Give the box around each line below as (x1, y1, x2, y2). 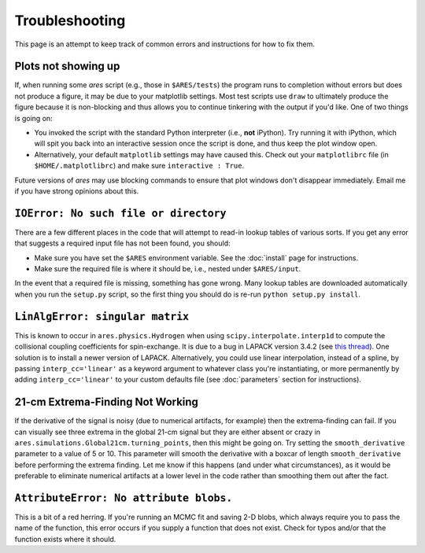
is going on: (14, 113, 53, 123)
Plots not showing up (14, 60, 120, 73)
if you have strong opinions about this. (14, 186, 139, 196)
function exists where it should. (14, 534, 116, 544)
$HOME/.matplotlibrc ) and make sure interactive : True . (34, 161, 245, 171)
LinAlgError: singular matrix (14, 310, 190, 323)
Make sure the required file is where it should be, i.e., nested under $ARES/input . (34, 264, 301, 274)
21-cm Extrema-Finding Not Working (14, 396, 198, 409)
